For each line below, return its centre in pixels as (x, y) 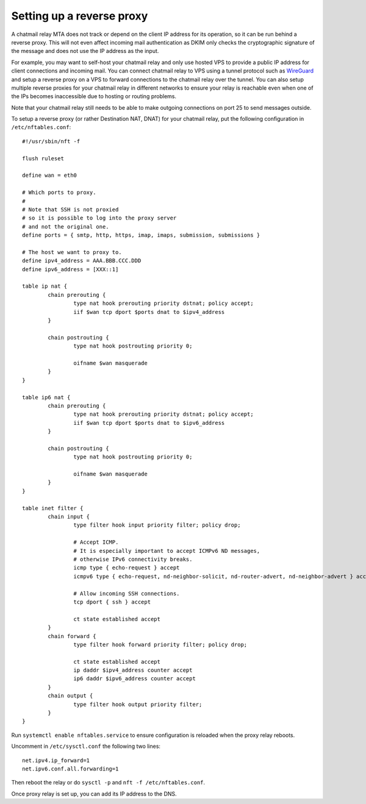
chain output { (70, 696)
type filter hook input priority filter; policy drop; (157, 525)
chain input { (69, 517)
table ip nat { (45, 286)
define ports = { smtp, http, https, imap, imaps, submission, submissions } (141, 235)
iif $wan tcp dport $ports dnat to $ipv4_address (149, 312)
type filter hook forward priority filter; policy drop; (160, 644)
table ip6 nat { (46, 397)
